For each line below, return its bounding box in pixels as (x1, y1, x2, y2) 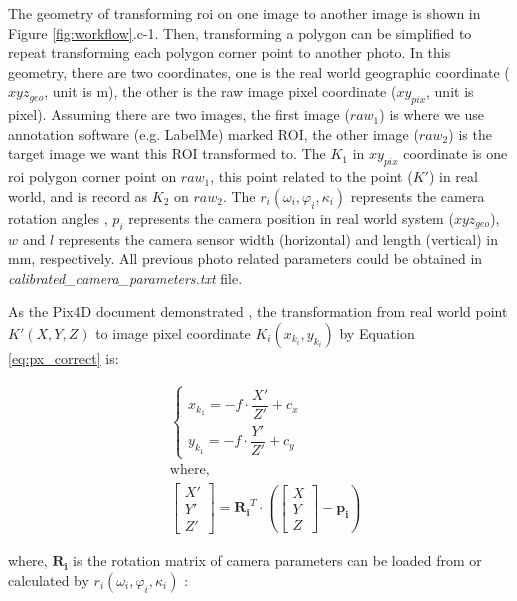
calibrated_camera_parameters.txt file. (8, 267, 243, 288)
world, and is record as (8, 185, 148, 206)
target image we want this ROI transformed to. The (8, 143, 326, 164)
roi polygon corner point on (8, 166, 177, 187)
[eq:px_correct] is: (8, 347, 119, 368)
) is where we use (379, 104, 485, 125)
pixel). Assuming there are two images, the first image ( (8, 104, 350, 125)
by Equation (339, 322, 415, 343)
